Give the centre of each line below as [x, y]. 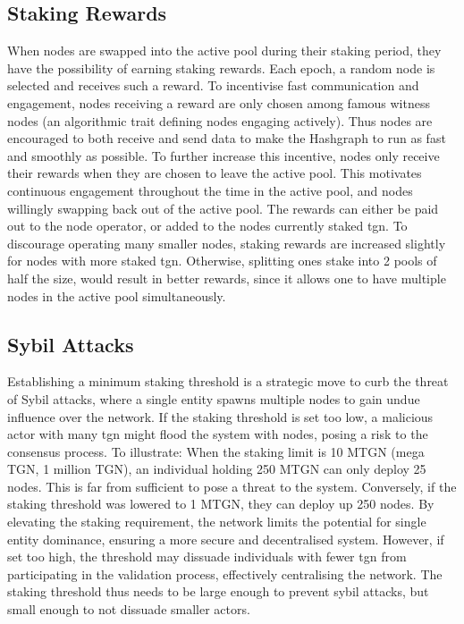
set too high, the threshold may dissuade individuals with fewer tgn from [207, 557]
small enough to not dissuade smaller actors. [129, 609]
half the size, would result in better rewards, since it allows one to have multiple [227, 278]
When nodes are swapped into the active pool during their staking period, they [224, 51]
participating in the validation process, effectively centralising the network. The [225, 573]
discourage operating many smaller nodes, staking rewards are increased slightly [227, 243]
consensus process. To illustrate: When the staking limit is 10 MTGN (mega [216, 451]
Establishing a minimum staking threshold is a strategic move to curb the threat [228, 381]
